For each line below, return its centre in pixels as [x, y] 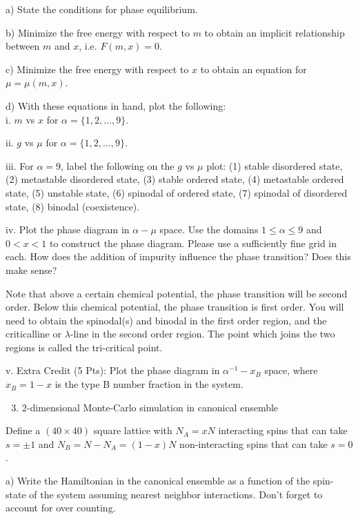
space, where [291, 370]
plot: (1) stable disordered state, [275, 165]
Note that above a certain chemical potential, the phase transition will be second [177, 293]
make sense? [31, 270]
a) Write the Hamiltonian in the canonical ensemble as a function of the [158, 481]
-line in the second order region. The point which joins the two [202, 334]
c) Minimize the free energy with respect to [97, 69]
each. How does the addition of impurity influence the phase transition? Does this [178, 256]
